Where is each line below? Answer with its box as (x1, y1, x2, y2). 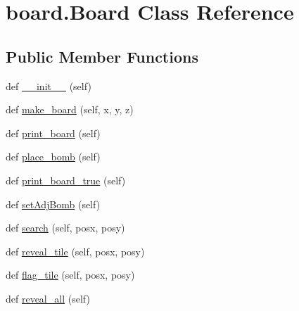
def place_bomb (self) (6, 149, 101, 164)
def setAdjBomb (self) (6, 196, 101, 211)
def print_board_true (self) (6, 172, 126, 187)
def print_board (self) (6, 125, 101, 140)
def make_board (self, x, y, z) (6, 102, 134, 117)
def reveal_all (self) (6, 291, 90, 305)
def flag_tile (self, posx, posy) (6, 267, 135, 282)
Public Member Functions (6, 45, 198, 67)
